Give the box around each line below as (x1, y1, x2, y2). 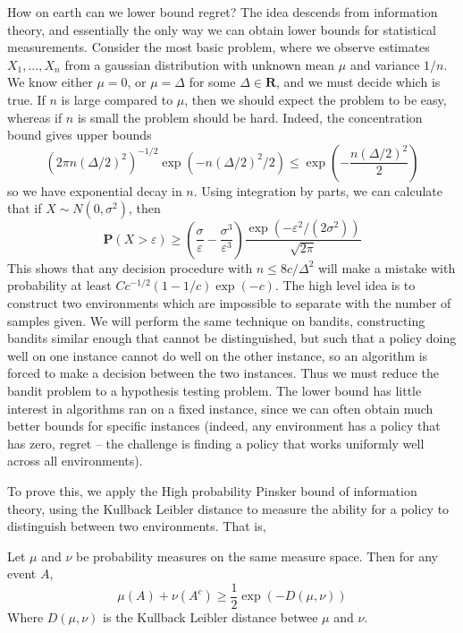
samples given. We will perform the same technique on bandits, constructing (7, 311, 425, 329)
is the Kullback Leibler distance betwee (103, 607, 318, 626)
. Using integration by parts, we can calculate (193, 181, 443, 200)
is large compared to (61, 90, 173, 108)
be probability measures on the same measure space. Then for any (76, 546, 438, 565)
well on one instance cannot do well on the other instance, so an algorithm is (7, 346, 428, 364)
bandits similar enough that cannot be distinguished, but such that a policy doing (7, 329, 457, 347)
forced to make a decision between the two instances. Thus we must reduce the (7, 364, 439, 382)
